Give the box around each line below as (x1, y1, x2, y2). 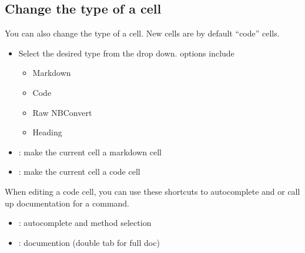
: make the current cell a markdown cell (18, 145, 162, 158)
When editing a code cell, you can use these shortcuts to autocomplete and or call (5, 185, 300, 197)
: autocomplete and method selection (18, 217, 152, 229)
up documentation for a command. (5, 197, 130, 209)
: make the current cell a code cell (18, 165, 140, 178)
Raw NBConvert (32, 106, 92, 118)
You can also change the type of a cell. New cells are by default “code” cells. (5, 27, 280, 39)
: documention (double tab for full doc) (18, 236, 160, 248)
